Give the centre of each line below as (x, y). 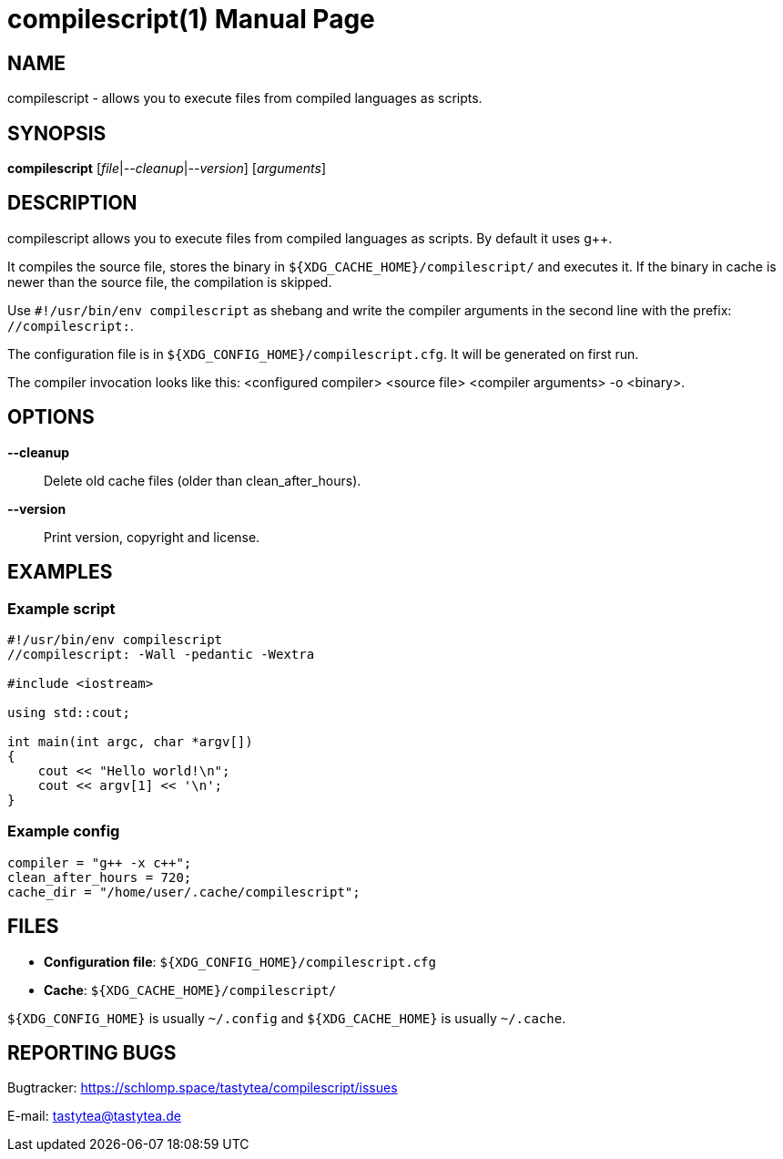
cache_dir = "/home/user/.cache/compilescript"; (184, 892)
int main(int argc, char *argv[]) (130, 741)
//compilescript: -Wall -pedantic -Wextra (161, 654)
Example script (61, 608)
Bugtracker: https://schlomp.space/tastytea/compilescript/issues (203, 1088)
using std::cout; (69, 712)
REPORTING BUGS (92, 1052)
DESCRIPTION (72, 203)
